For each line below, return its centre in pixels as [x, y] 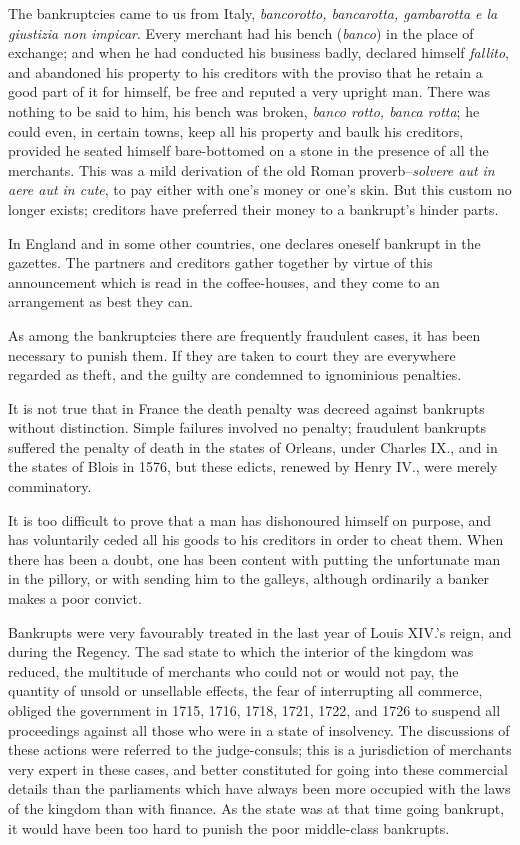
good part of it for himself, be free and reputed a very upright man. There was [249, 91]
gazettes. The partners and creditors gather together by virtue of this [220, 262]
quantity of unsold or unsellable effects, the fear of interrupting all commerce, [245, 690]
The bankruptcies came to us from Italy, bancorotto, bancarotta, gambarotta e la [253, 13]
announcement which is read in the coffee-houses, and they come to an [224, 281]
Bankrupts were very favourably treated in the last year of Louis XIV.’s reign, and [260, 631]
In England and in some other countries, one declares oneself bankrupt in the [244, 242]
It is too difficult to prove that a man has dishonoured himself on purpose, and [250, 519]
